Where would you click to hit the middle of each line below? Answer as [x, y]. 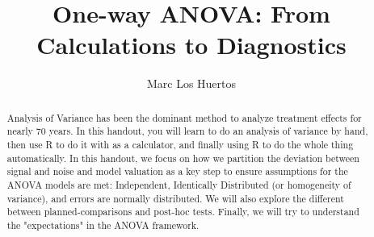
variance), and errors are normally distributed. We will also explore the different [175, 198]
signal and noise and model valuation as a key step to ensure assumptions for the [177, 171]
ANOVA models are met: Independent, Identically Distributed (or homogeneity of [179, 184]
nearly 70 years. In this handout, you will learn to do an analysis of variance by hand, [187, 131]
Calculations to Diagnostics [191, 45]
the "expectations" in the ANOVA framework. [103, 225]
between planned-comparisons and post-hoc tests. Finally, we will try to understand [183, 212]
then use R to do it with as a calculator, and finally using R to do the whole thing [180, 145]
